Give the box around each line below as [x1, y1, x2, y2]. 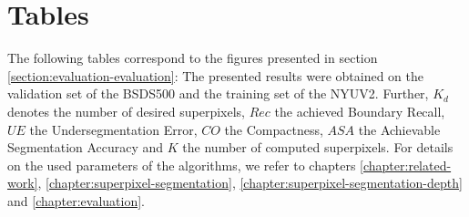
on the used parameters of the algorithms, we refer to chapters [7, 155, 356, 174]
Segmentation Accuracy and [7, 138, 164, 157]
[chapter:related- [360, 155, 452, 174]
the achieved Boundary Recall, [274, 101, 445, 120]
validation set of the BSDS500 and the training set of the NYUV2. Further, [7, 84, 429, 103]
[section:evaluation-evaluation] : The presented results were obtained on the [7, 66, 423, 85]
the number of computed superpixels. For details [182, 138, 454, 157]
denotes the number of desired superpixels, [7, 101, 245, 120]
